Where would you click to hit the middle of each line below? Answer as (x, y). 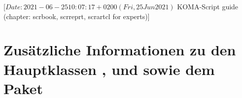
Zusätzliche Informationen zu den (120, 50)
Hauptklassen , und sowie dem (109, 69)
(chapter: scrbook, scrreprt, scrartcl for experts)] (77, 16)
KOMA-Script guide (208, 6)
